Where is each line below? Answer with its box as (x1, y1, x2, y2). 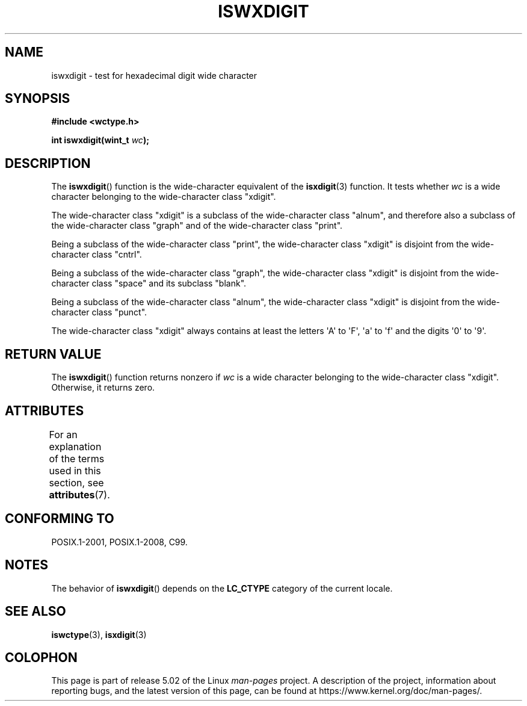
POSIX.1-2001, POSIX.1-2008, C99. (51, 536, 188, 547)
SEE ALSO (5, 604, 66, 619)
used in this (49, 464, 101, 477)
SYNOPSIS (5, 91, 70, 107)
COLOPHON (5, 649, 78, 665)
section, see (49, 476, 104, 489)
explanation (49, 440, 102, 453)
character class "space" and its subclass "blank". (51, 278, 247, 289)
